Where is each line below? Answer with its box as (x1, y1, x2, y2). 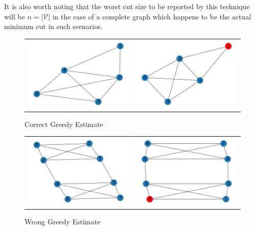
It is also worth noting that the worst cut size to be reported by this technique (4, 1, 250, 11)
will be (4, 11, 25, 21)
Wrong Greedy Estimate (24, 216, 100, 227)
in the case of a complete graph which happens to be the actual (52, 11, 251, 21)
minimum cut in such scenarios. (4, 21, 103, 32)
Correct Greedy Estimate (24, 118, 104, 129)
